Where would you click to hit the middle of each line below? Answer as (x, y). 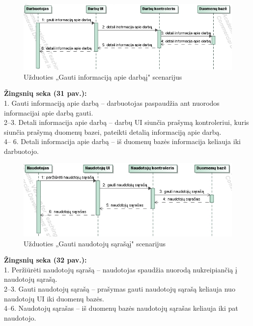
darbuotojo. (21, 151)
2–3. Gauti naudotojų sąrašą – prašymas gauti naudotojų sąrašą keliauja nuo (120, 288)
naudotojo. (20, 317)
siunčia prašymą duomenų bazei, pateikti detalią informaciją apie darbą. (113, 132)
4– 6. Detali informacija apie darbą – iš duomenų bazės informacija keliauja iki (122, 141)
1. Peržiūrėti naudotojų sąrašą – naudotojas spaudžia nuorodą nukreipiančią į (121, 269)
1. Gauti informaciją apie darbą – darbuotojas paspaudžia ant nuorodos (112, 103)
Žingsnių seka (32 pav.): (45, 260)
